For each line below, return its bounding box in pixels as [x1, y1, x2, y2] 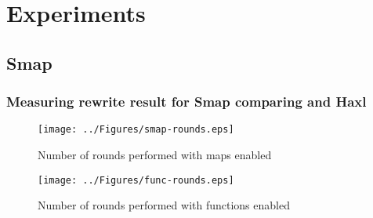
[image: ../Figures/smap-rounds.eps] [38, 124, 234, 136]
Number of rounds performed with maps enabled [38, 147, 272, 163]
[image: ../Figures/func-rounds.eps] [38, 174, 234, 186]
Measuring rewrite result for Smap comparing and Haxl [6, 92, 367, 111]
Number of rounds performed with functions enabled [38, 197, 290, 213]
